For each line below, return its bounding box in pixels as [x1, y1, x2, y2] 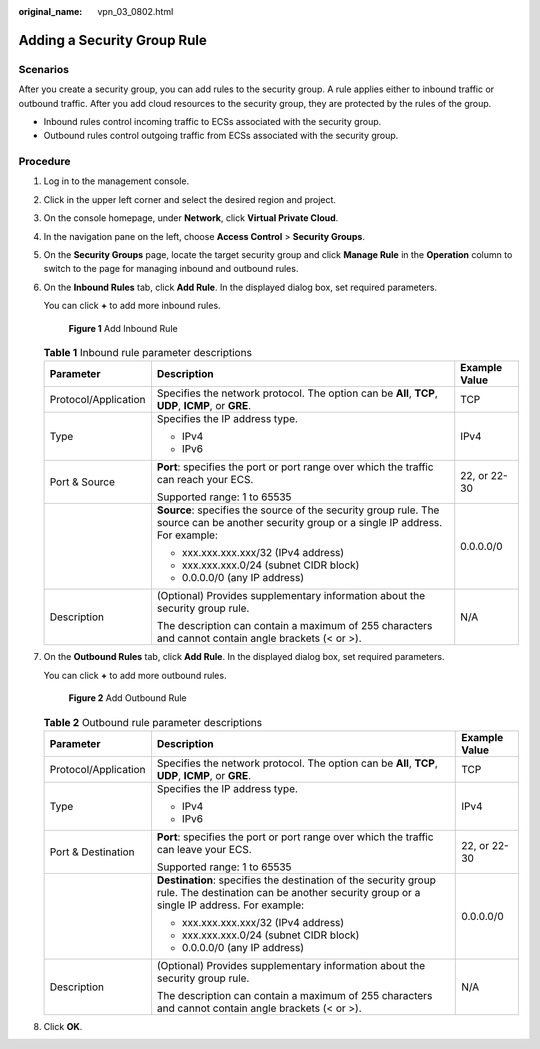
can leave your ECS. [156, 842, 252, 856]
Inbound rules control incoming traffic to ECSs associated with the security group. [43, 115, 382, 127]
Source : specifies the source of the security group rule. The [156, 503, 440, 517]
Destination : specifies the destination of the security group [156, 873, 437, 887]
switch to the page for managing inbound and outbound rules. [43, 263, 299, 275]
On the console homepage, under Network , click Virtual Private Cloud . [43, 212, 339, 224]
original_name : [18, 6, 83, 17]
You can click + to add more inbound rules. [43, 300, 221, 312]
